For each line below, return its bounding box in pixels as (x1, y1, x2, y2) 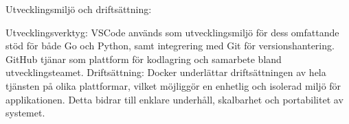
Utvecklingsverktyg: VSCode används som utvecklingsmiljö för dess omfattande (5, 25, 339, 39)
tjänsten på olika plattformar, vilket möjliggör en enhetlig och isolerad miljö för (5, 78, 341, 92)
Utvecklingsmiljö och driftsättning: (5, 2, 152, 16)
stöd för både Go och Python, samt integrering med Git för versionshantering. (5, 38, 335, 53)
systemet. (5, 106, 45, 120)
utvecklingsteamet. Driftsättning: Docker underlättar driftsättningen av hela (5, 65, 326, 79)
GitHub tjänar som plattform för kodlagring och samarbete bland (5, 51, 282, 66)
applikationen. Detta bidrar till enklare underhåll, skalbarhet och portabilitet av (5, 92, 344, 106)
